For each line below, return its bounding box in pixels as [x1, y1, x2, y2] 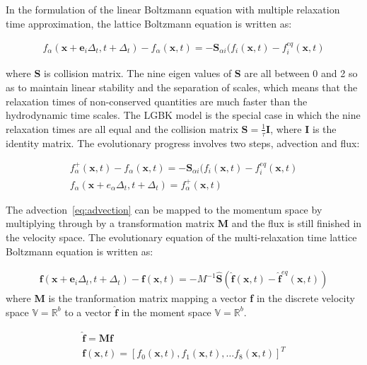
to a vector [64, 304, 112, 319]
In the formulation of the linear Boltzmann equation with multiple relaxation [6, 2, 340, 16]
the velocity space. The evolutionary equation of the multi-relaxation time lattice [6, 229, 357, 244]
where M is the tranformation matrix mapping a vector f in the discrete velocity [6, 291, 355, 306]
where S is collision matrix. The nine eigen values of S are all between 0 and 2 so [6, 66, 358, 81]
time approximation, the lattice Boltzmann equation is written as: [6, 16, 292, 30]
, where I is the [270, 121, 337, 136]
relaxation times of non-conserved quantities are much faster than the [6, 93, 308, 108]
